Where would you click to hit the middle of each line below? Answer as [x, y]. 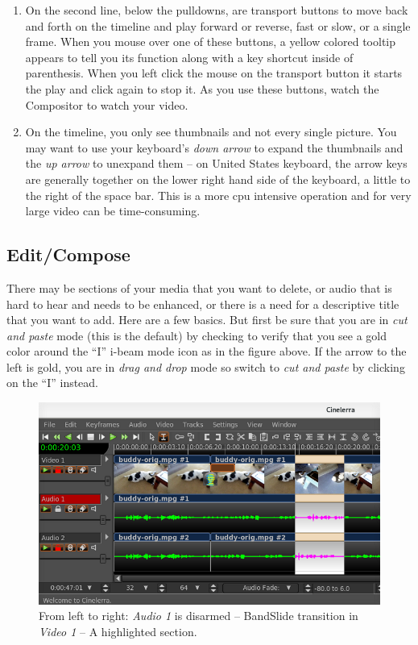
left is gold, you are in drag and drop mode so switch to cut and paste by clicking [206, 366]
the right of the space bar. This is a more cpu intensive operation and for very [218, 195]
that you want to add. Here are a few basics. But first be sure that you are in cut [207, 320]
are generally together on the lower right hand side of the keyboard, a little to [218, 179]
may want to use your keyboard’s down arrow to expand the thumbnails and [214, 147]
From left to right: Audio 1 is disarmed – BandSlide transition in [199, 616]
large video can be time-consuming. [113, 211]
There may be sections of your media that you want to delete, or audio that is [199, 287]
